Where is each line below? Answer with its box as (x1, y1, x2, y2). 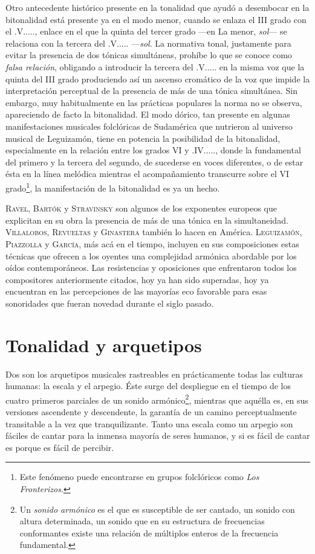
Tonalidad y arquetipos (5, 332, 202, 357)
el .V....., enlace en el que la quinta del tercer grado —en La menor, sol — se (5, 25, 287, 38)
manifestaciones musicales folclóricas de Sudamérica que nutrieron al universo (5, 119, 293, 132)
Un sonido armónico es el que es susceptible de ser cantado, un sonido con (19, 502, 295, 515)
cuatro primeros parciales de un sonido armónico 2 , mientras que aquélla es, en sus (5, 392, 308, 406)
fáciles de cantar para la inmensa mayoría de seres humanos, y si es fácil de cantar (5, 429, 310, 442)
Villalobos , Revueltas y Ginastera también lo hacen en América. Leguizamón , (5, 225, 302, 238)
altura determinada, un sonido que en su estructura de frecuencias (19, 515, 265, 527)
